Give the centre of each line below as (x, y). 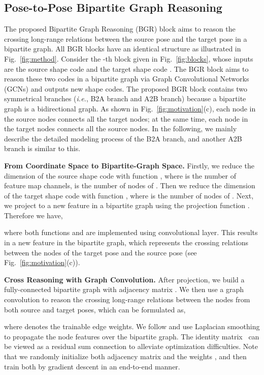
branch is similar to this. (42, 148)
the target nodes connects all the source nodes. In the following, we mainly (121, 128)
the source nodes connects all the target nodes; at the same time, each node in (126, 118)
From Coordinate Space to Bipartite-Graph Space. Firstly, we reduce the (129, 165)
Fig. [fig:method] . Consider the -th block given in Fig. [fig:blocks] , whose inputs (129, 58)
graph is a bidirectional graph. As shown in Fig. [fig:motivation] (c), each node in (130, 108)
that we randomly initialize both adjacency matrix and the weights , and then (125, 356)
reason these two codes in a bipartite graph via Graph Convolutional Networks (127, 79)
